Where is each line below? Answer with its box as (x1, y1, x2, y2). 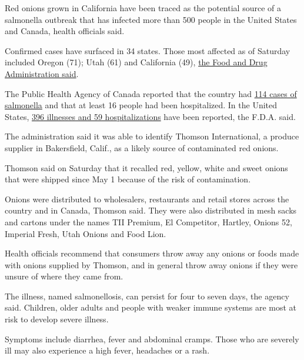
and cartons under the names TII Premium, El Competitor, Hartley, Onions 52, (5, 215, 292, 228)
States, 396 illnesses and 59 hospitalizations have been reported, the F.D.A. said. (5, 110, 296, 122)
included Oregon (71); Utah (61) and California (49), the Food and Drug (5, 56, 268, 68)
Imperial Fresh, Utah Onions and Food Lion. (5, 227, 166, 239)
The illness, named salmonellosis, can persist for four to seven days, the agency (5, 289, 289, 302)
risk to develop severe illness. (5, 313, 109, 325)
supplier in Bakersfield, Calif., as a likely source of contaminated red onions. (5, 141, 279, 154)
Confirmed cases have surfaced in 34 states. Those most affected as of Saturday (5, 44, 290, 56)
